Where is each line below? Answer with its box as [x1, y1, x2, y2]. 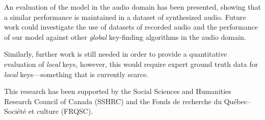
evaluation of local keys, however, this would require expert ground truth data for [4, 58, 258, 69]
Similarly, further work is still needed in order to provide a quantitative [4, 49, 227, 59]
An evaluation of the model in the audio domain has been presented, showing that [4, 2, 261, 12]
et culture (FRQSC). [28, 106, 93, 116]
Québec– [224, 95, 251, 106]
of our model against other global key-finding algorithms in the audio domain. [4, 31, 246, 42]
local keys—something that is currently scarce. [4, 68, 149, 79]
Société [4, 106, 26, 116]
